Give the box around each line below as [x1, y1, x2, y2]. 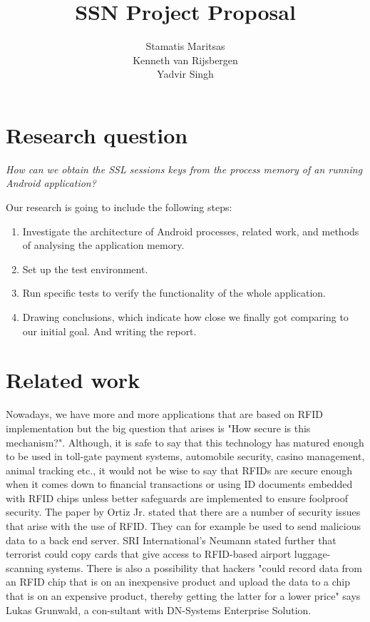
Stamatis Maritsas [145, 39, 225, 53]
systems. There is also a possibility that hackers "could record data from [46, 560, 362, 575]
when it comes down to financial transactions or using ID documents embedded [6, 476, 353, 491]
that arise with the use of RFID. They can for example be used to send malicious [6, 519, 361, 534]
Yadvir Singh [157, 66, 214, 81]
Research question [6, 120, 188, 149]
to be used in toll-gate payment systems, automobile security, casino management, [6, 449, 365, 464]
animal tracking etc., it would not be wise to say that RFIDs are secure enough [6, 462, 352, 477]
